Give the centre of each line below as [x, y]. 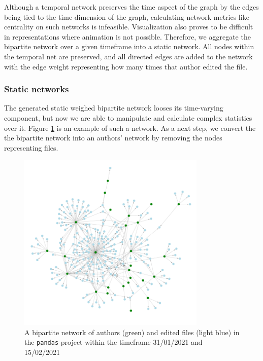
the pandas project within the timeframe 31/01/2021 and [113, 342]
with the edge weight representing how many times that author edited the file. [126, 66]
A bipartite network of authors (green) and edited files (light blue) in [132, 332]
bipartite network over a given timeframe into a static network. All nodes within [129, 46]
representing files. [31, 147]
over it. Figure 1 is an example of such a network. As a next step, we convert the [130, 128]
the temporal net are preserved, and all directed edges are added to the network [128, 56]
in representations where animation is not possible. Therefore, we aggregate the [127, 36]
